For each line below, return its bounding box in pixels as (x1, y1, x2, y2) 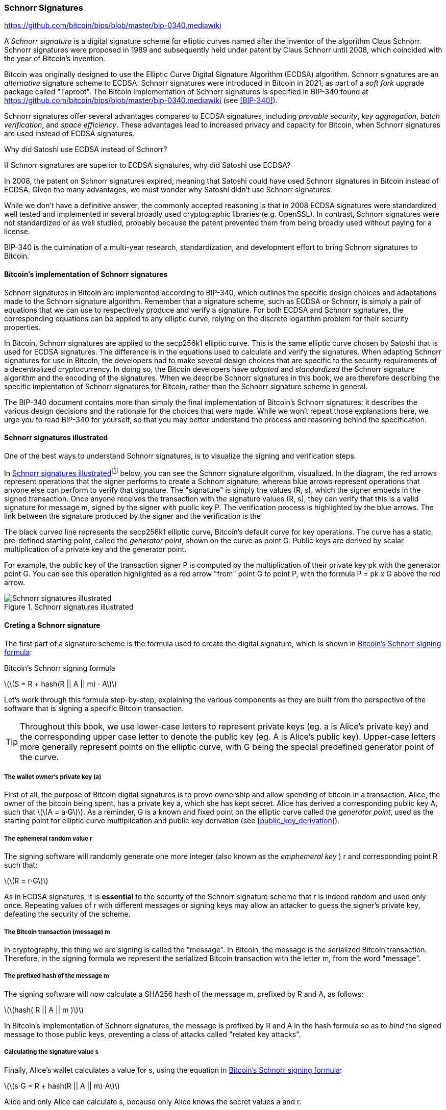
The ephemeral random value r (4, 835, 92, 842)
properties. (4, 322, 41, 332)
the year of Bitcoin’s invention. (4, 54, 106, 63)
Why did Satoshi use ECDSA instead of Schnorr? (4, 145, 167, 154)
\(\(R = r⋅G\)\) (4, 876, 48, 886)
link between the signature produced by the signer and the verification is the (4, 512, 261, 521)
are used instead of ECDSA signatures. (4, 129, 135, 138)
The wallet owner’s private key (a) (4, 773, 102, 781)
